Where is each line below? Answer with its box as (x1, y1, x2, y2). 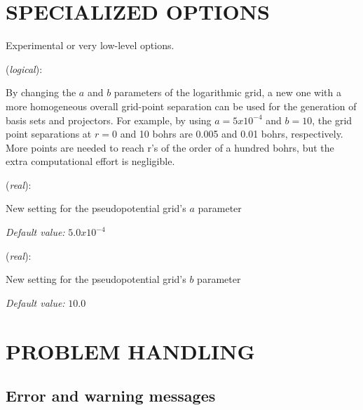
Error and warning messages (6, 385, 216, 406)
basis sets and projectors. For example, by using (6, 112, 212, 127)
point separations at (6, 126, 92, 141)
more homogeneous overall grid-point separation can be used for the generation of (6, 98, 357, 113)
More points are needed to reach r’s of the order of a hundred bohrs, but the (6, 140, 334, 154)
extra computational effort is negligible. (6, 154, 175, 168)
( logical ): (6, 61, 43, 76)
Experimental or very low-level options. (6, 38, 174, 53)
